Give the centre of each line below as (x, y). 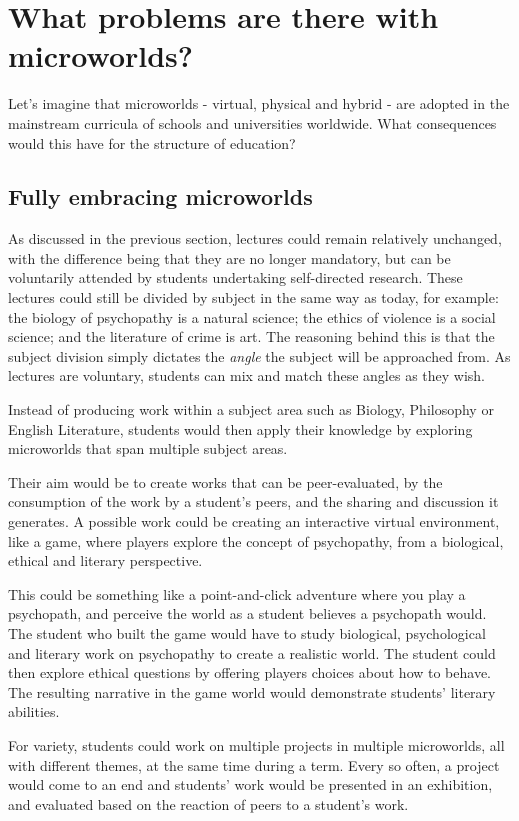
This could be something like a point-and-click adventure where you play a (237, 593)
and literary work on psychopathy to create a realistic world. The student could (252, 652)
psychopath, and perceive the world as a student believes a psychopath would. (247, 613)
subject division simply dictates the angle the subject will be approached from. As (259, 355)
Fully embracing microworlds (160, 196)
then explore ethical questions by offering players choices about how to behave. (250, 672)
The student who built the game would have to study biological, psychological (247, 632)
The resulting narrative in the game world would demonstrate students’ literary (252, 691)
